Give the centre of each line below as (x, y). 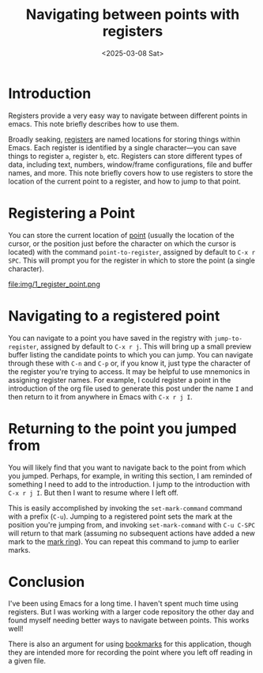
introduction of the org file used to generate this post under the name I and (131, 388)
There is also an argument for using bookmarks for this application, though (130, 644)
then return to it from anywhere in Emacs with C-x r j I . (100, 396)
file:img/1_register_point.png (54, 284)
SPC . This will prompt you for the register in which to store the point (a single (131, 260)
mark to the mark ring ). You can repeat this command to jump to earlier (124, 541)
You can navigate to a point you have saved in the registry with (110, 338)
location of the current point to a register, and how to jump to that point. (124, 181)
